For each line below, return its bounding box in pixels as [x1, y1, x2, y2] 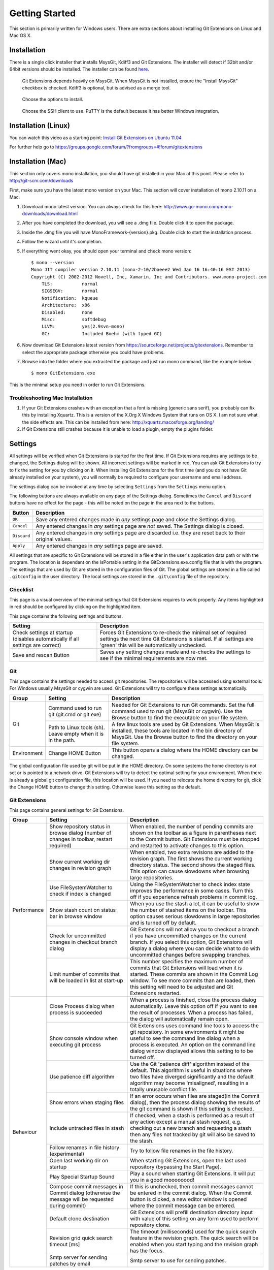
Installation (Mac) [9, 157, 66, 166]
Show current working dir [49, 859, 110, 866]
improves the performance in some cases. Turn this [130, 887, 253, 894]
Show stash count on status [49, 907, 116, 914]
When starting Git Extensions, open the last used [130, 1157, 247, 1164]
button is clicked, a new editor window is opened [130, 1196, 247, 1203]
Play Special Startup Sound [49, 1173, 115, 1181]
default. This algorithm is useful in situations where [130, 1067, 252, 1074]
